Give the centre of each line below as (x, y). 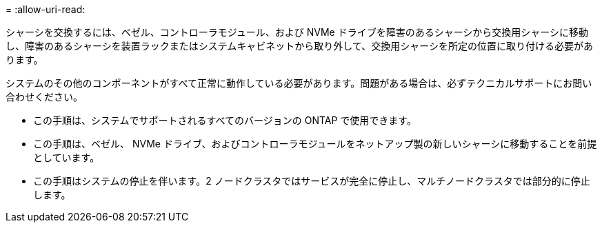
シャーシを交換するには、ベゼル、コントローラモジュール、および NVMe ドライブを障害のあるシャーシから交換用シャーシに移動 (297, 32)
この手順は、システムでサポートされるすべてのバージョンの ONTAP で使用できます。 (225, 120)
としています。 (67, 157)
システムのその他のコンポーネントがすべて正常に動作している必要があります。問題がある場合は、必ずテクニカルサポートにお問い (299, 83)
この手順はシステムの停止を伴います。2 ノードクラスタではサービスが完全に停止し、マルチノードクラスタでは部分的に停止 (312, 181)
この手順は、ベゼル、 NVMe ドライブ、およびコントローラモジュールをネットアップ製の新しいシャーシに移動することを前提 (315, 144)
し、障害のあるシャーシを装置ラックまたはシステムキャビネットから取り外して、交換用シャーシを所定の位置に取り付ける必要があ (299, 46)
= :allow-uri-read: (46, 9)
